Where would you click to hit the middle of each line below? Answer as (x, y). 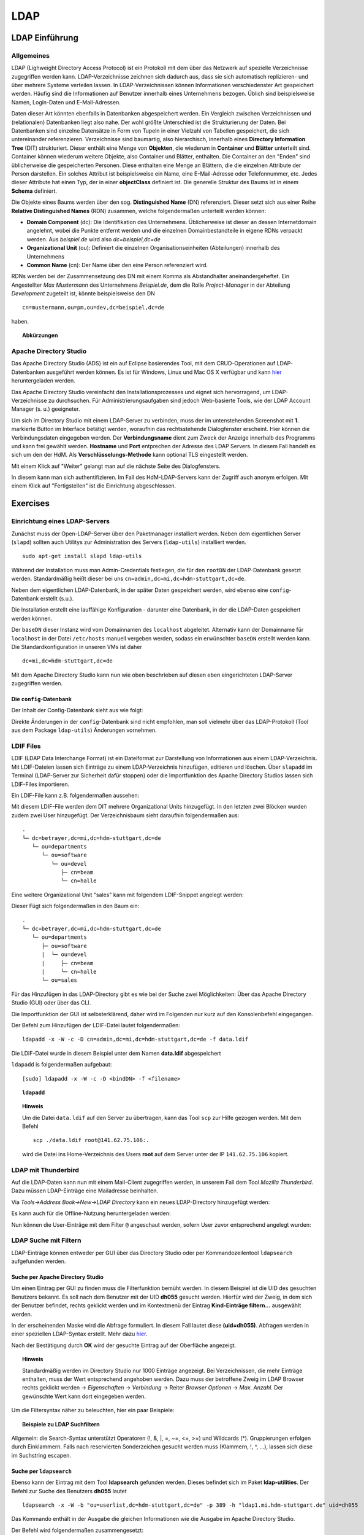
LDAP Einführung (45, 38)
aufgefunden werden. (39, 1261)
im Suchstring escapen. (41, 1455)
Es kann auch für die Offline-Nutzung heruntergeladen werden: (91, 1213)
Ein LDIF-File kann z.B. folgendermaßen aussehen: (75, 795)
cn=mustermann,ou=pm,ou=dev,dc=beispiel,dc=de (93, 308)
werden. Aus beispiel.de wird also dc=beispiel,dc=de (93, 239)
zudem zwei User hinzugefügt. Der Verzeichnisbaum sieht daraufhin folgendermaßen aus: (125, 815)
